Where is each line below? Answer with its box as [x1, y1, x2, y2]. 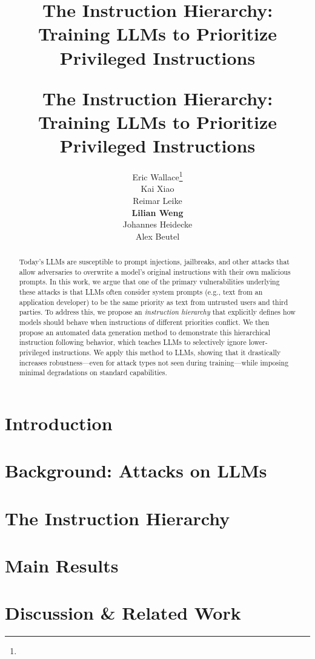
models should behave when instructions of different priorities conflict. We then [19, 317, 270, 327]
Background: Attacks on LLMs [5, 458, 267, 483]
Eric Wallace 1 [132, 169, 183, 183]
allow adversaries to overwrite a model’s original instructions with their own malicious [19, 266, 291, 277]
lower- [248, 337, 268, 347]
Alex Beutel [135, 229, 180, 242]
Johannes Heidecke [122, 218, 193, 231]
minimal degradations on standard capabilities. [19, 367, 167, 378]
